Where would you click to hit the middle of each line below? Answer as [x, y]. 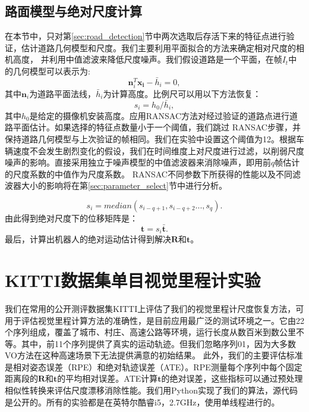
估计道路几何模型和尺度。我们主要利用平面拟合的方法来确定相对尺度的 [158, 47]
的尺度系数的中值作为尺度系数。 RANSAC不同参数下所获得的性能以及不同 [149, 174]
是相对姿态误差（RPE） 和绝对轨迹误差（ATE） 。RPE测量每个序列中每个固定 [154, 366]
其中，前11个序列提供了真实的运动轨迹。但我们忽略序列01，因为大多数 [158, 343]
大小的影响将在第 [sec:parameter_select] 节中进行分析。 [124, 185]
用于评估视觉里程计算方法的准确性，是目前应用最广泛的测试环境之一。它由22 [154, 320]
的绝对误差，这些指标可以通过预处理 [232, 378]
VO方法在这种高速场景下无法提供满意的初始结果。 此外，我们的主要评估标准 [154, 355]
